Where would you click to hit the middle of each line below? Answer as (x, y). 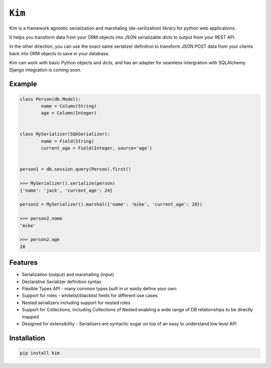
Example (23, 84)
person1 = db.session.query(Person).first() (76, 169)
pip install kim (40, 353)
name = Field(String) (67, 141)
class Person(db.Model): (50, 99)
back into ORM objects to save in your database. (59, 53)
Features (23, 263)
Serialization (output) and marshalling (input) (68, 275)
